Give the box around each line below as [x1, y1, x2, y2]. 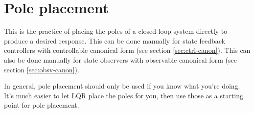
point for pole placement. [4, 100, 79, 110]
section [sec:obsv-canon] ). [4, 64, 79, 74]
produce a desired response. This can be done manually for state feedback [4, 35, 226, 45]
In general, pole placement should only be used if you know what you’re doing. [4, 81, 240, 91]
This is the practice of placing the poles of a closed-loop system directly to [4, 26, 228, 36]
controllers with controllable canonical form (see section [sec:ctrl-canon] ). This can [4, 45, 251, 55]
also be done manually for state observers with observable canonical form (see [4, 54, 237, 65]
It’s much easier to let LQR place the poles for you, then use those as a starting [4, 90, 244, 100]
